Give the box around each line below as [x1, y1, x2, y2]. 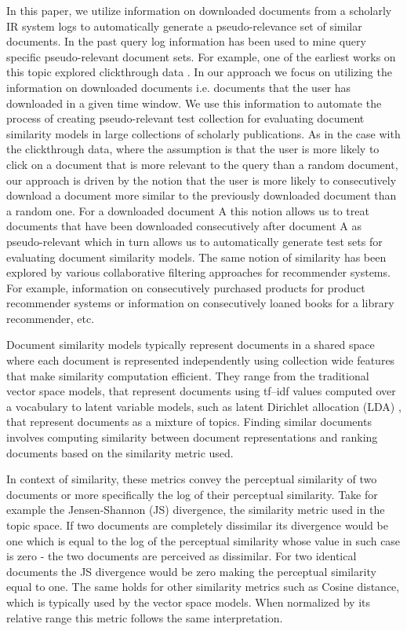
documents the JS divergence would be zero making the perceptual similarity [6, 563, 376, 579]
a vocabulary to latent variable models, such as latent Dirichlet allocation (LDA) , [6, 398, 402, 414]
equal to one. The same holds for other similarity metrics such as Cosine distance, [6, 578, 400, 595]
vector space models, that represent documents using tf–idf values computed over [6, 383, 396, 399]
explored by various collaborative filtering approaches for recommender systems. [6, 264, 391, 281]
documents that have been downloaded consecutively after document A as [6, 218, 362, 234]
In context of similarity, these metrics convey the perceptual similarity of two [6, 471, 377, 487]
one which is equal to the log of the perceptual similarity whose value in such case [6, 532, 401, 548]
